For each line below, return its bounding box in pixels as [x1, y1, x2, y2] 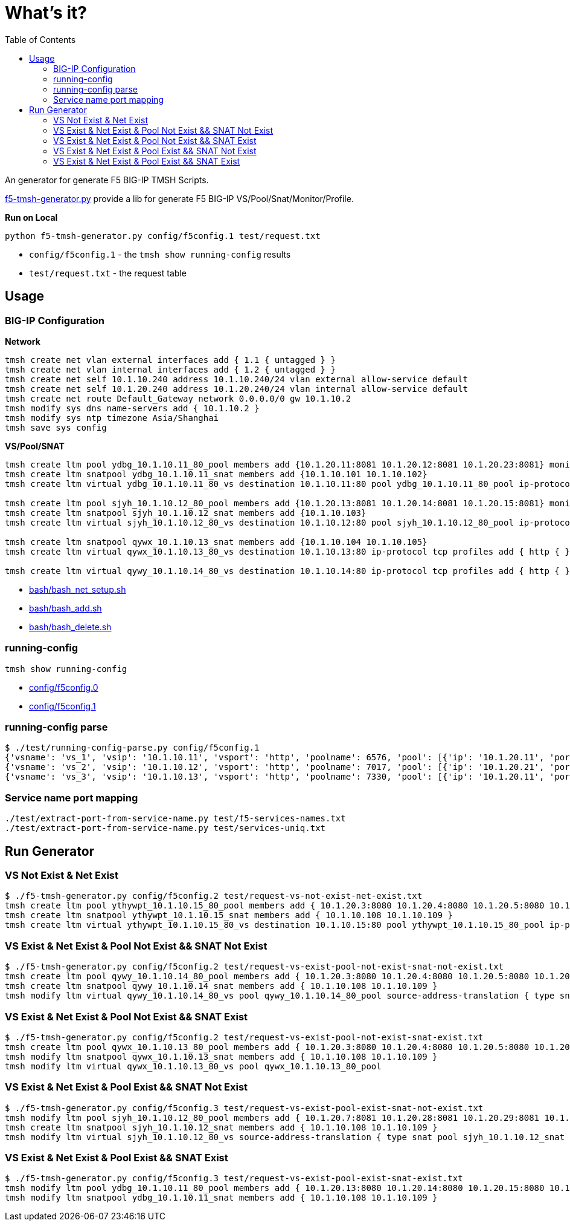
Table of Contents [5, 34, 76, 45]
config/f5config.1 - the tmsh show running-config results [29, 249, 291, 259]
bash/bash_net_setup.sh [29, 584, 126, 595]
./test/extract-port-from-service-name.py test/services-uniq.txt [5, 823, 326, 833]
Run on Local [5, 212, 58, 223]
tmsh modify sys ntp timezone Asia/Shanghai [5, 412, 219, 423]
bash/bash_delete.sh [29, 621, 112, 632]
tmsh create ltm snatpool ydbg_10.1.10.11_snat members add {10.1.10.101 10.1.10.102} [5, 469, 427, 479]
